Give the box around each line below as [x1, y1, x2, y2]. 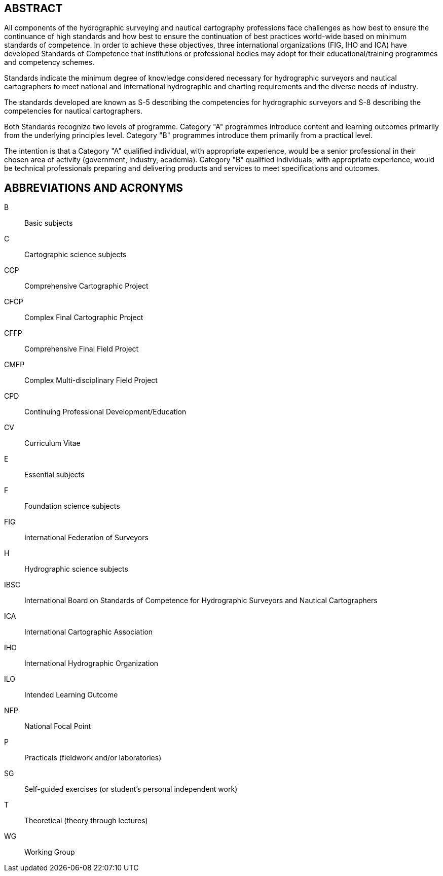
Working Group [24, 848, 75, 857]
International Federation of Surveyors [24, 533, 149, 542]
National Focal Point [24, 722, 91, 731]
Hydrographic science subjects [24, 565, 128, 574]
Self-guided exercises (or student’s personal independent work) [24, 785, 238, 794]
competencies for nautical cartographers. [4, 107, 142, 116]
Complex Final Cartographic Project [24, 313, 143, 322]
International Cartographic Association [24, 627, 153, 637]
